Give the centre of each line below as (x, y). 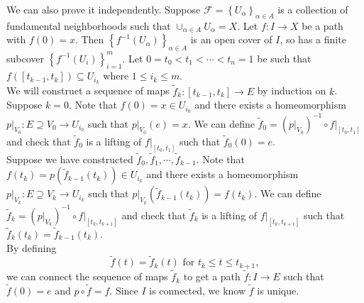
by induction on (292, 90)
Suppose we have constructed (70, 159)
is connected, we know (198, 290)
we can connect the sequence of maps (87, 276)
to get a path (212, 276)
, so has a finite (313, 39)
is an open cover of (231, 39)
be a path (322, 25)
